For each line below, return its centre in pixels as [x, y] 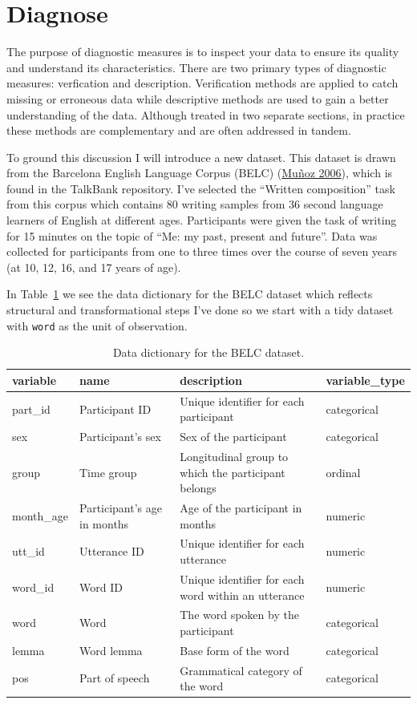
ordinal [343, 472]
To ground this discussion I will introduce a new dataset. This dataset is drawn [201, 157]
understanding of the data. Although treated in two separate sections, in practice [206, 114]
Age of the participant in [241, 508]
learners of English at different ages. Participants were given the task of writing [202, 220]
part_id [31, 409]
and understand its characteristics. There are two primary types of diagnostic [196, 67]
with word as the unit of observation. [97, 325]
